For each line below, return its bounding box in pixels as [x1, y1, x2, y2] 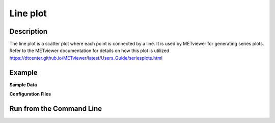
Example [9, 68, 38, 77]
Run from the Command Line [9, 104, 102, 113]
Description [9, 27, 48, 36]
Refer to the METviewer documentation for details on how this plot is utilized [9, 47, 170, 54]
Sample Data [9, 82, 37, 88]
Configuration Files [9, 91, 51, 97]
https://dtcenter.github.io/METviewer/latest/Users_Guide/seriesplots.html [9, 55, 163, 61]
